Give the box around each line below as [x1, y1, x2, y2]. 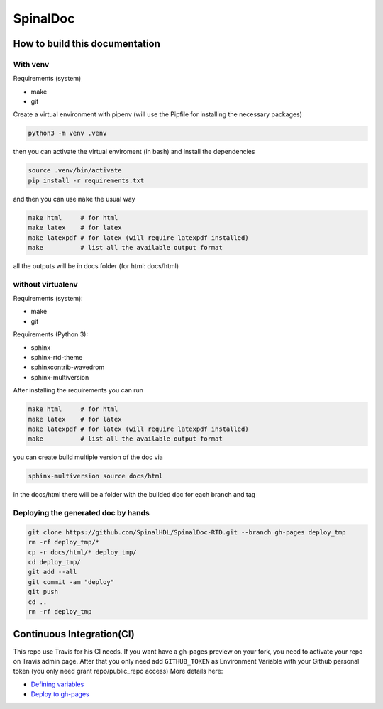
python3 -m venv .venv [28, 129, 107, 138]
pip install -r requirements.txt [28, 176, 145, 185]
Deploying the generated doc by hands [13, 508, 150, 518]
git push [28, 588, 59, 596]
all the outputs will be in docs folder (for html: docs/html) [13, 261, 179, 270]
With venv [13, 59, 50, 69]
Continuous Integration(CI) [13, 628, 135, 640]
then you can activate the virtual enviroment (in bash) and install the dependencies [13, 148, 255, 156]
